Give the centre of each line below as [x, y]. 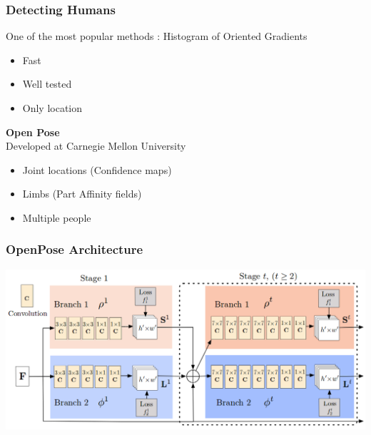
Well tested [47, 84]
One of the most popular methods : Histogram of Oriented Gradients [157, 36]
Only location [52, 108]
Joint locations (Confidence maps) [97, 169]
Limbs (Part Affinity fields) [82, 194]
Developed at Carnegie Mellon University [96, 146]
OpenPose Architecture [75, 249]
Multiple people [57, 217]
